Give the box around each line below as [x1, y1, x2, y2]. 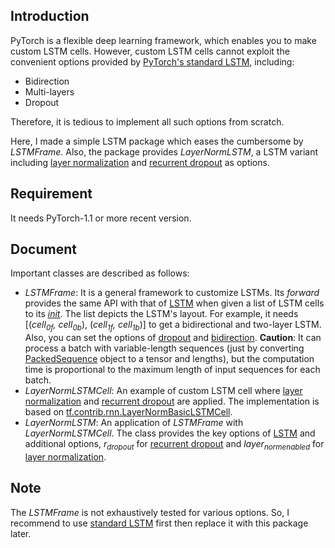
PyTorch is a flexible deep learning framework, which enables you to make [10, 34, 317, 46]
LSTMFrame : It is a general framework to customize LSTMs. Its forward [24, 287, 320, 299]
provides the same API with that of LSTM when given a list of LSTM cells [24, 297, 325, 309]
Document [10, 241, 77, 258]
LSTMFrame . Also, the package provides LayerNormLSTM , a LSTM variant [10, 145, 319, 158]
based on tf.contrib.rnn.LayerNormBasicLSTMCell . [24, 406, 233, 418]
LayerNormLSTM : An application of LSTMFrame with [24, 417, 244, 429]
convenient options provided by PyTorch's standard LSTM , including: [10, 55, 295, 68]
